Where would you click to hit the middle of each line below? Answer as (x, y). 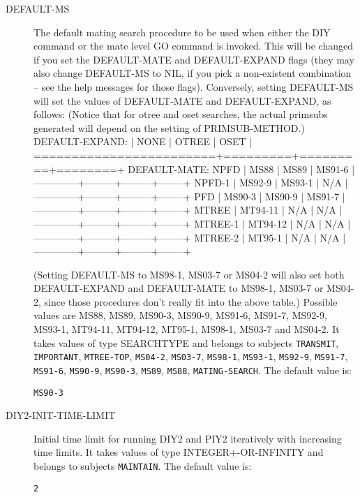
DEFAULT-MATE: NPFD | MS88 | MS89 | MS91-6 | (241, 169)
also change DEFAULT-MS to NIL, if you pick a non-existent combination (193, 73)
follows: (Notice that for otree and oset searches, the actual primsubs (181, 114)
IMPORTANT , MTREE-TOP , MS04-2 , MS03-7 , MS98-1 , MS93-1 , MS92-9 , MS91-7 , (191, 356)
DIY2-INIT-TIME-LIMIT (61, 415)
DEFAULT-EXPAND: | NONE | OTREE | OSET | (143, 141)
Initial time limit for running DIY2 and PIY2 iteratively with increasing (188, 438)
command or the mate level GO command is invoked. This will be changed (193, 46)
